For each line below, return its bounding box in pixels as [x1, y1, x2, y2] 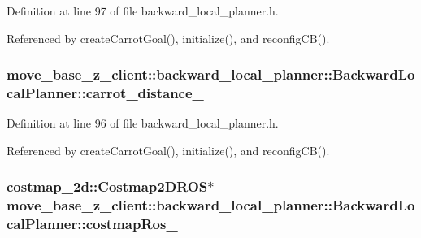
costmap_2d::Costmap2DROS [7, 176, 208, 197]
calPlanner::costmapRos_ [7, 214, 178, 234]
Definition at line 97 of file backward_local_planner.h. [7, 2, 279, 19]
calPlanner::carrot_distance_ [7, 83, 204, 103]
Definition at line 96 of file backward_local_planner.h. [7, 115, 279, 132]
